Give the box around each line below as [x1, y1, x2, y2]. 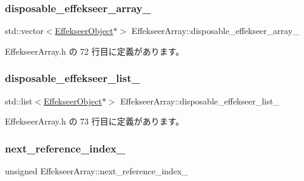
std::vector [5, 24, 44, 37]
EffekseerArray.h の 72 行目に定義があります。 [5, 44, 184, 57]
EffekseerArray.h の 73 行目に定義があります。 [5, 115, 184, 128]
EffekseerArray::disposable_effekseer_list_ [120, 94, 280, 107]
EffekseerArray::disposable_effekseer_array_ [131, 24, 299, 37]
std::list [5, 94, 33, 107]
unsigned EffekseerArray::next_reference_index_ [5, 165, 188, 177]
